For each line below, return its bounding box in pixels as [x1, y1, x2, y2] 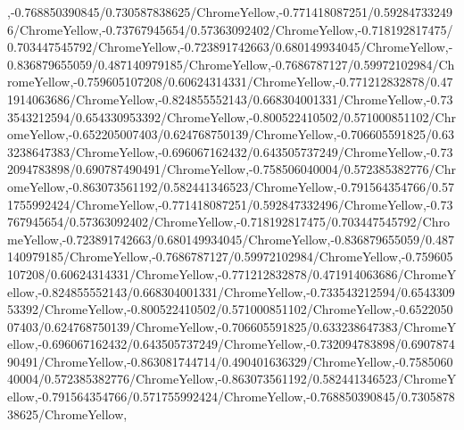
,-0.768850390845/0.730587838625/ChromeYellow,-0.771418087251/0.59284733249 [7, 3, 452, 21]
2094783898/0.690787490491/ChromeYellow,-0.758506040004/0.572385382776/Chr [7, 160, 456, 178]
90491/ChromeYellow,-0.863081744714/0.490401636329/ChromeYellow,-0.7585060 [7, 351, 453, 370]
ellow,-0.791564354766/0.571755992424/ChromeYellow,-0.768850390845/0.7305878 [7, 387, 455, 406]
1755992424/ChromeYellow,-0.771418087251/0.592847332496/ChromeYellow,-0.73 [7, 194, 453, 213]
